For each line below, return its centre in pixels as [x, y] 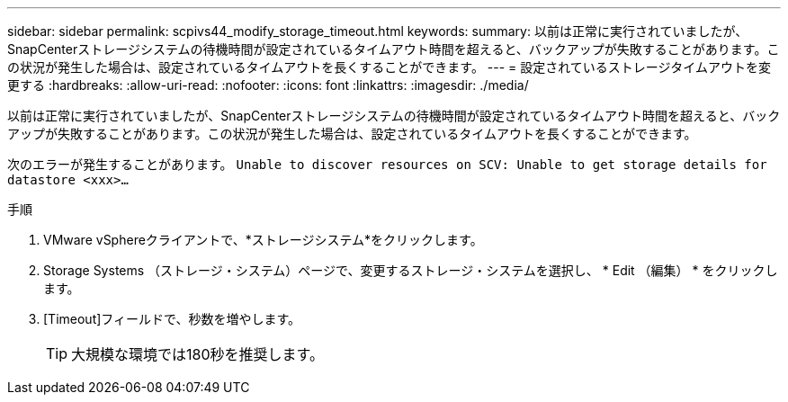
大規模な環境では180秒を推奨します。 [197, 354]
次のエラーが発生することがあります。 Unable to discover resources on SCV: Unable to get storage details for [387, 164]
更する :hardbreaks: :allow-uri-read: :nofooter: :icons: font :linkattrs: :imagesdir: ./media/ [268, 85]
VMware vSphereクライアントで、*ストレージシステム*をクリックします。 [263, 240]
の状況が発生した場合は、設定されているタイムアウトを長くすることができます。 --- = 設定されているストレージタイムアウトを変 [390, 67]
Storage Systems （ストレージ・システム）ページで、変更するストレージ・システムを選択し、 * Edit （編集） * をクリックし [411, 270]
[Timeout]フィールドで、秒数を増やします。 [172, 319]
